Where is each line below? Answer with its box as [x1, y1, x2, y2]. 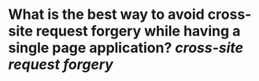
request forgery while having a [35, 22, 241, 40]
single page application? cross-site [8, 39, 244, 57]
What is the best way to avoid [8, 6, 205, 24]
